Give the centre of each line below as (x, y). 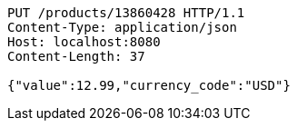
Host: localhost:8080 (84, 42)
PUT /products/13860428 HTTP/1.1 (126, 13)
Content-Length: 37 (76, 56)
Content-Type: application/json (122, 27)
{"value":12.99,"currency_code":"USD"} (149, 85)
